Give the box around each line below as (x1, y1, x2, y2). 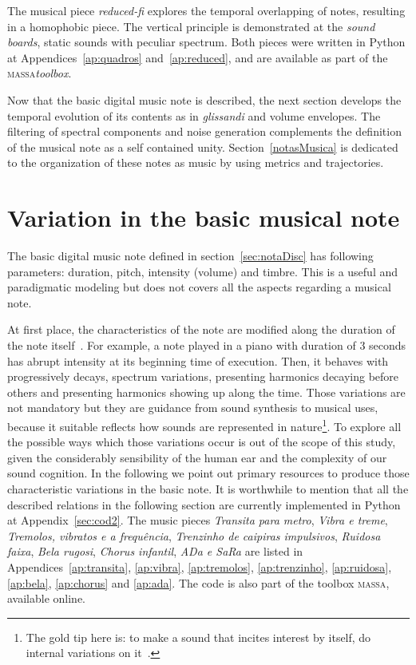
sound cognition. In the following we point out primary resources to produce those (7, 465, 410, 481)
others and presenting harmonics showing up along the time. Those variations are (7, 383, 406, 400)
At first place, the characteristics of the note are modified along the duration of (7, 321, 395, 338)
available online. (7, 590, 86, 607)
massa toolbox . (7, 65, 72, 81)
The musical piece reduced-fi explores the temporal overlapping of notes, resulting (7, 2, 406, 18)
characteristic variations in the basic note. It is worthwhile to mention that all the (7, 481, 409, 497)
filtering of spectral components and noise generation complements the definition (7, 123, 402, 140)
